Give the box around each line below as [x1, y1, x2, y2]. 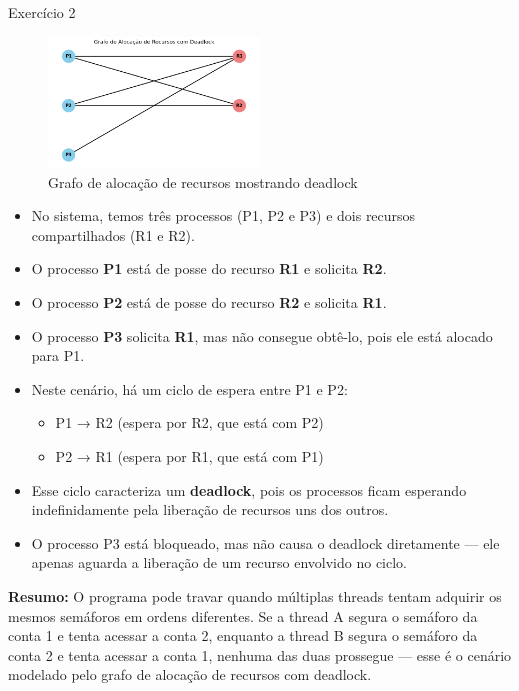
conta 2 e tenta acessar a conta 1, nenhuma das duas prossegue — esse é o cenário [8, 644, 512, 665]
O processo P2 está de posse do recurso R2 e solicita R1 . [31, 292, 387, 313]
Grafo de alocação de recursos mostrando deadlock [48, 171, 358, 192]
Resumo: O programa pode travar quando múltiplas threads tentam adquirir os [8, 585, 502, 606]
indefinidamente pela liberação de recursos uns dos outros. [31, 499, 389, 520]
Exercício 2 [8, 2, 76, 22]
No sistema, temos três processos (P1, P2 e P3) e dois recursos [31, 205, 416, 226]
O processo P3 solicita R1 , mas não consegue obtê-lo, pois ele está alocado [31, 325, 493, 346]
